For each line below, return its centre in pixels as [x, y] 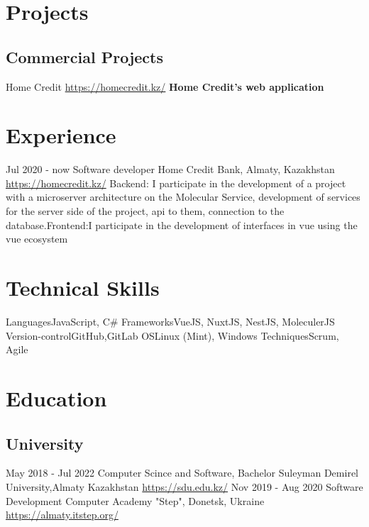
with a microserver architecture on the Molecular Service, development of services [183, 197]
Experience [61, 135]
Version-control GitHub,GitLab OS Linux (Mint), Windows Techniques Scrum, [172, 335]
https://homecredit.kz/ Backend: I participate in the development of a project [176, 183]
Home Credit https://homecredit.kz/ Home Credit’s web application [165, 86]
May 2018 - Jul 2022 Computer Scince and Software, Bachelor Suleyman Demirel [182, 473]
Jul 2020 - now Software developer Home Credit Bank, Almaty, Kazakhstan [170, 169]
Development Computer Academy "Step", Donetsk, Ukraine [135, 500]
